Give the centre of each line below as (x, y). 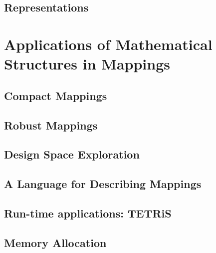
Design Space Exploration (72, 154)
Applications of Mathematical (108, 44)
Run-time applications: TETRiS (88, 213)
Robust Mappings (51, 125)
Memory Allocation (55, 242)
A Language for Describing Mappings (103, 184)
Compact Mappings (56, 95)
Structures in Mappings (87, 64)
